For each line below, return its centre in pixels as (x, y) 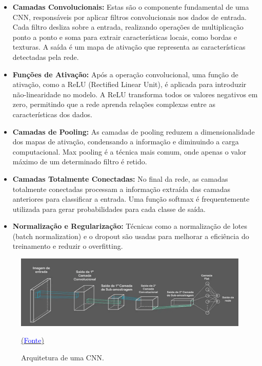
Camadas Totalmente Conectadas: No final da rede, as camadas (120, 178)
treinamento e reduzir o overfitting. (68, 246)
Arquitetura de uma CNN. (63, 357)
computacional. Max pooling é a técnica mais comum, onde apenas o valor (129, 151)
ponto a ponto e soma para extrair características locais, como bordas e (125, 37)
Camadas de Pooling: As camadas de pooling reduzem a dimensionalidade (134, 131)
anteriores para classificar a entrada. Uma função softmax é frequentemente (131, 199)
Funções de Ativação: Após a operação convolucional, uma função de (125, 74)
